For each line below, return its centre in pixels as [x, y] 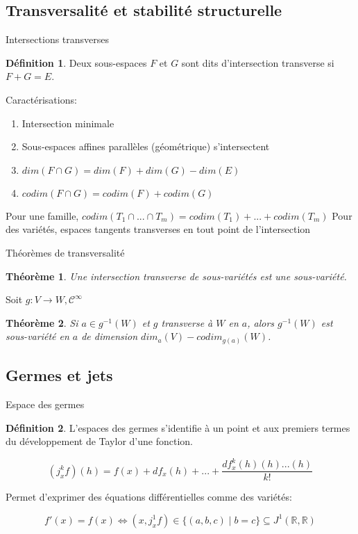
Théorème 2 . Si [42, 322]
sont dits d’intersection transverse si [258, 62]
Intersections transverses [58, 39]
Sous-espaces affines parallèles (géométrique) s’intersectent [146, 146]
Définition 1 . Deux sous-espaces [76, 62]
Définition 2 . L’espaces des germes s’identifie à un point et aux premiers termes [178, 427]
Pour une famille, [42, 215]
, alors [261, 322]
